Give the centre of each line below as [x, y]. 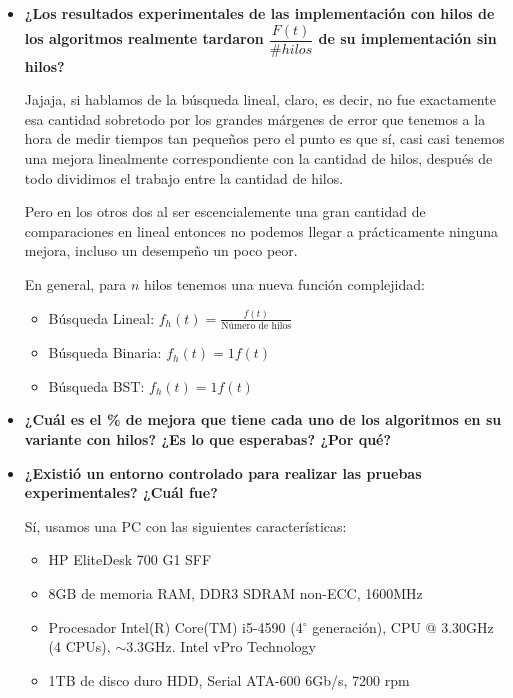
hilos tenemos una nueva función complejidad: [284, 284]
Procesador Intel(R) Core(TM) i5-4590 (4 [175, 626]
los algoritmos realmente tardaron [144, 38]
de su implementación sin [407, 38]
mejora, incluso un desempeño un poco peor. [161, 250]
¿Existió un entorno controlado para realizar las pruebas [223, 472]
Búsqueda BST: [96, 385]
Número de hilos [256, 326]
